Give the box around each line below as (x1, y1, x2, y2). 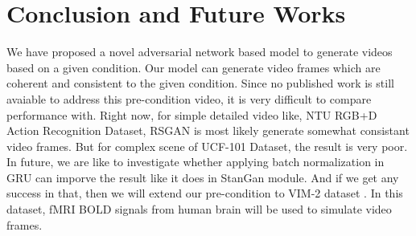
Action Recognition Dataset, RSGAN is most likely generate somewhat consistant (6, 122, 410, 139)
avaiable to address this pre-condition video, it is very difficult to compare (6, 90, 372, 107)
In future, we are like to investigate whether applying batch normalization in (6, 153, 385, 170)
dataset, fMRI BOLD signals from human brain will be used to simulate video (6, 201, 392, 218)
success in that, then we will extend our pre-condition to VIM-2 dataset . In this (6, 185, 403, 201)
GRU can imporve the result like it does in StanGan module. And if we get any (6, 169, 399, 185)
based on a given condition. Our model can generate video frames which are (6, 59, 381, 75)
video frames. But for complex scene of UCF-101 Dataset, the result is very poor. (6, 137, 408, 154)
